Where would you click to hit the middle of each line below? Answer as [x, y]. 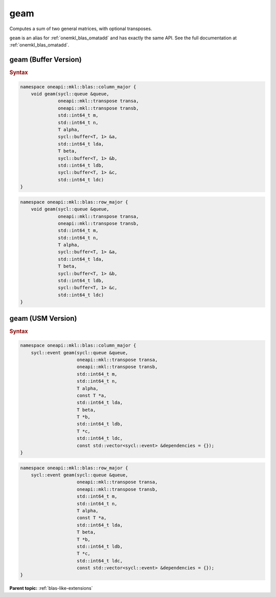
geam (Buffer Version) [45, 59]
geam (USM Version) [43, 318]
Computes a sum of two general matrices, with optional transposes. [81, 29]
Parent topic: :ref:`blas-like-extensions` [51, 588]
